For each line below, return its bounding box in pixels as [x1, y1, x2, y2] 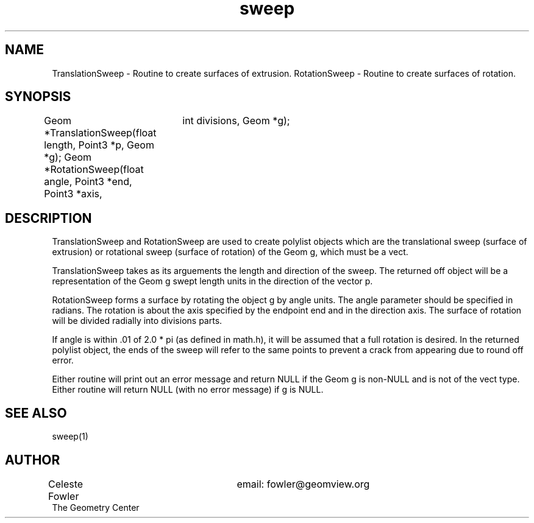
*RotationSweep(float [44, 163, 144, 176]
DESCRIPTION [5, 210, 92, 226]
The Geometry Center [52, 502, 140, 513]
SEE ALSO [5, 405, 67, 421]
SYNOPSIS [5, 89, 71, 105]
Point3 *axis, [44, 188, 102, 200]
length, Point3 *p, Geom [44, 139, 154, 152]
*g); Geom [44, 151, 92, 164]
